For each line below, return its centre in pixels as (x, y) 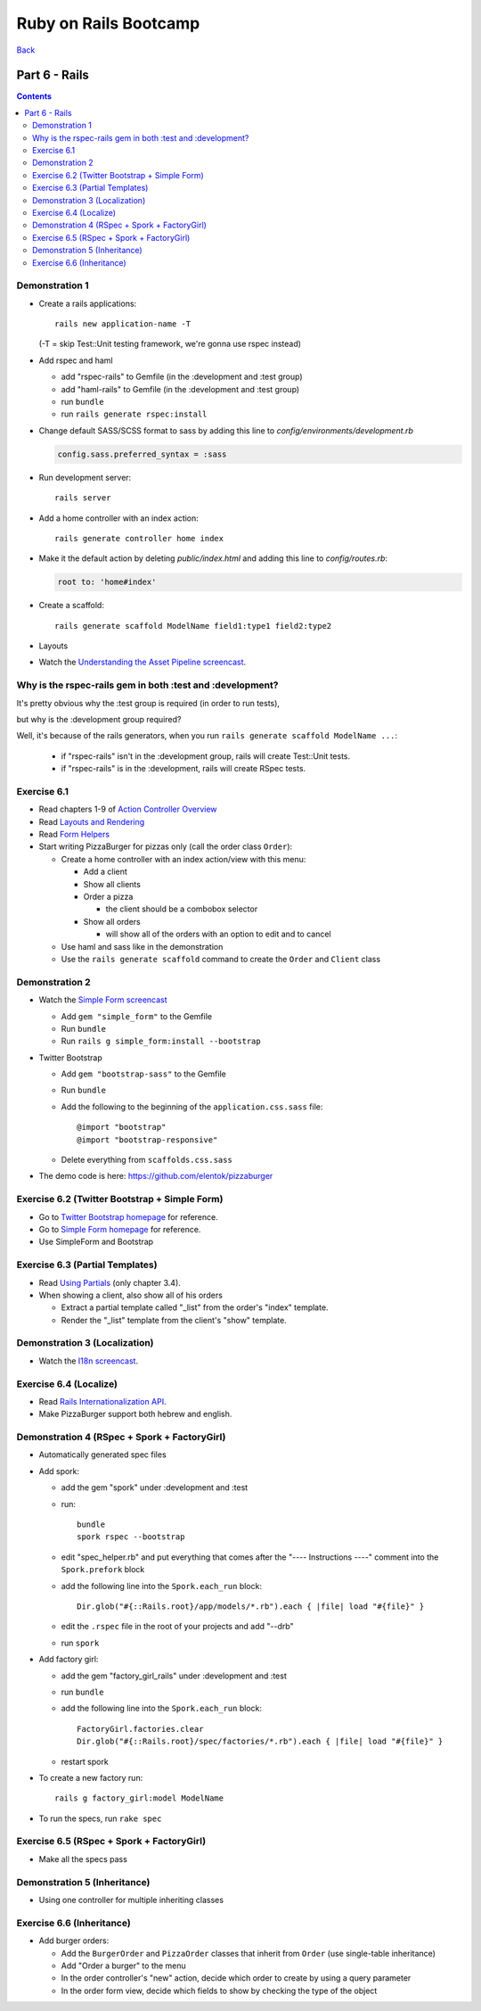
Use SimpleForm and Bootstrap (96, 1242)
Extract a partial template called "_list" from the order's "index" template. (195, 1307)
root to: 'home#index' (107, 582)
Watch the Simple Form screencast (103, 1000)
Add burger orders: (74, 1941)
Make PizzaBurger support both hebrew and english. (135, 1414)
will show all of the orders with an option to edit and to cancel (218, 934)
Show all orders (112, 921)
